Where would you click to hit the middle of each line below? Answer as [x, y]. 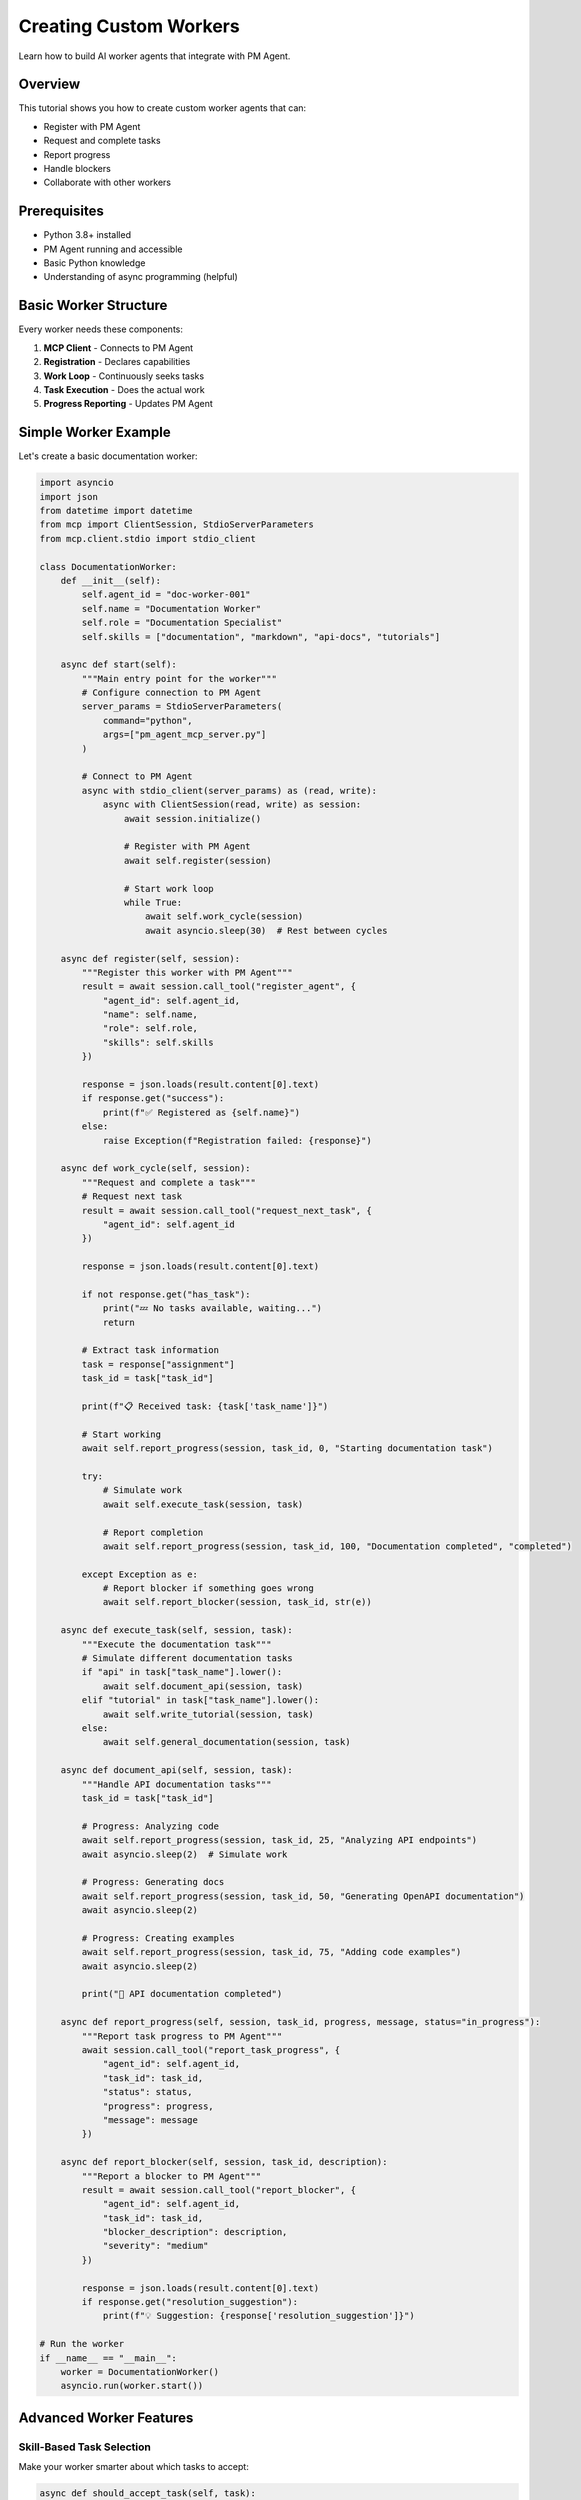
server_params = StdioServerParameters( [182, 706]
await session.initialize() [192, 818]
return [118, 1322]
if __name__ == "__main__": [108, 2358]
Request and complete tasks [102, 141]
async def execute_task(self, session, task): [177, 1630]
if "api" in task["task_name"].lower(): [182, 1672]
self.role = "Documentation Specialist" [182, 623]
